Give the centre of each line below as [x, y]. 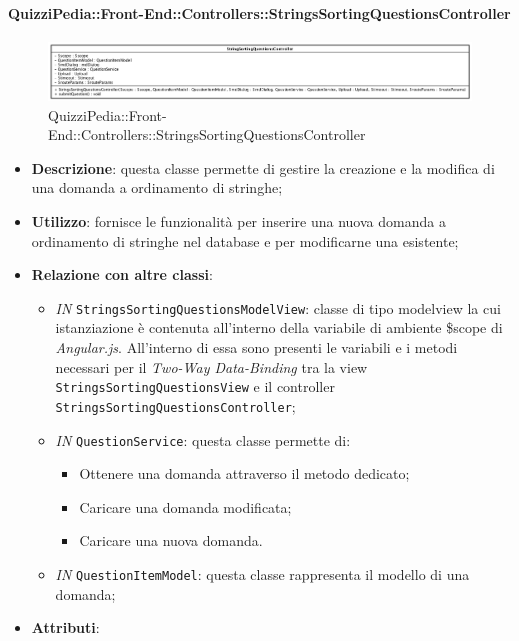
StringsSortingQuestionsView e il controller [195, 386]
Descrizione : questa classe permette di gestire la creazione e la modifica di [263, 167]
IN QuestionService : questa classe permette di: [203, 439]
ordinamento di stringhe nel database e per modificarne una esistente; [245, 240]
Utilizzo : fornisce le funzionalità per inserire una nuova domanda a [238, 221]
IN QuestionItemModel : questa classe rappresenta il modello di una [262, 574]
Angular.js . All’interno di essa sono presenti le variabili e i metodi [256, 347]
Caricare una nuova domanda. [171, 540]
